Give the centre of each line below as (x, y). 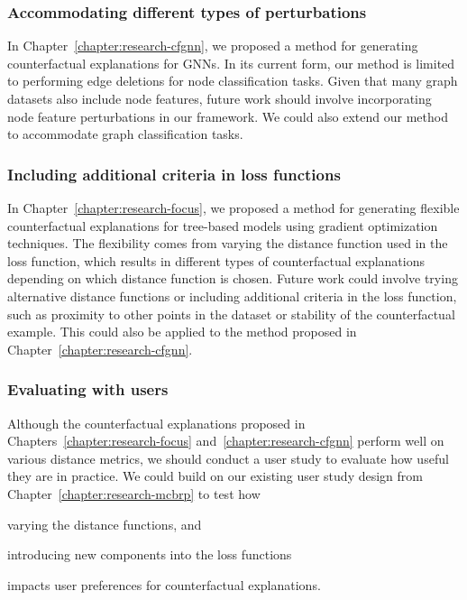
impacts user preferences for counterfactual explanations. (164, 584)
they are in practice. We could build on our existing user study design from (215, 476)
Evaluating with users (88, 389)
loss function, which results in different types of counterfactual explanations (216, 260)
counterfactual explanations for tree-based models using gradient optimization (223, 225)
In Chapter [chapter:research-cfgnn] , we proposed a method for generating (213, 46)
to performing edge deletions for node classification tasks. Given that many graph (233, 81)
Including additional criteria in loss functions (174, 174)
